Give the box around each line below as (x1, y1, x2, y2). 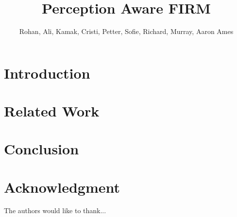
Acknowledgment (4, 177, 120, 197)
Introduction (4, 63, 90, 83)
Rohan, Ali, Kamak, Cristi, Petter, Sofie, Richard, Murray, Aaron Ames (19, 26, 234, 36)
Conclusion (4, 139, 79, 159)
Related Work (4, 101, 100, 121)
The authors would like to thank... (4, 205, 106, 215)
